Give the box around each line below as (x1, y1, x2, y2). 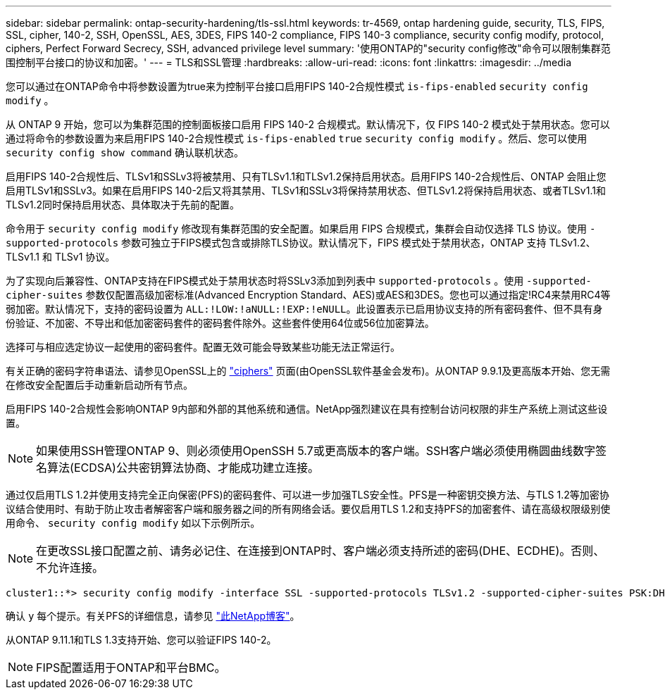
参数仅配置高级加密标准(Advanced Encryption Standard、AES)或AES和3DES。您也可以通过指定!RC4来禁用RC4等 (85, 289, 611, 301)
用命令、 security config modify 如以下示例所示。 (6, 517, 261, 529)
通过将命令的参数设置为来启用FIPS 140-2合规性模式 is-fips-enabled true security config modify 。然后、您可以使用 (6, 132, 588, 144)
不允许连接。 (36, 561, 104, 575)
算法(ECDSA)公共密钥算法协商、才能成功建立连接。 (47, 461, 319, 475)
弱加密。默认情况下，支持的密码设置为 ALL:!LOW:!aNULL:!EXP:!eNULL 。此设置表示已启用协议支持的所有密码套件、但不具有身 (6, 303, 603, 315)
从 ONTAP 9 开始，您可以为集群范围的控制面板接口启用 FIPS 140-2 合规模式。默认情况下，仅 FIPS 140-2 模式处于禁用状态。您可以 (6, 118, 610, 130)
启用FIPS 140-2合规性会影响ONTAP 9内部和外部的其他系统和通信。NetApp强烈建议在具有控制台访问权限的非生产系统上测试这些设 (6, 403, 608, 415)
